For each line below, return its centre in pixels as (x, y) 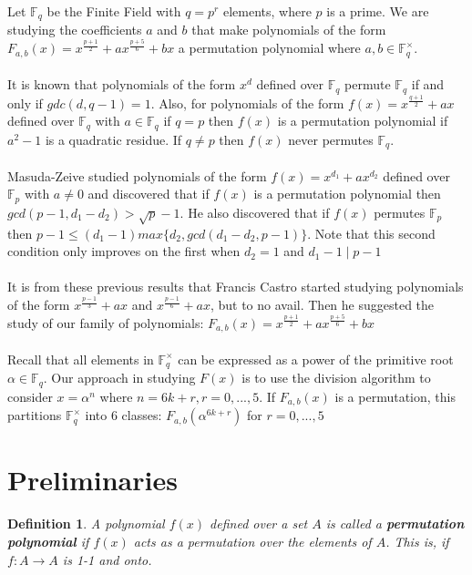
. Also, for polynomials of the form (247, 103)
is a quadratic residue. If (113, 139)
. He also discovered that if (255, 212)
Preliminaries (92, 480)
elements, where (267, 11)
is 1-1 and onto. (107, 559)
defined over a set (259, 524)
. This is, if (417, 541)
